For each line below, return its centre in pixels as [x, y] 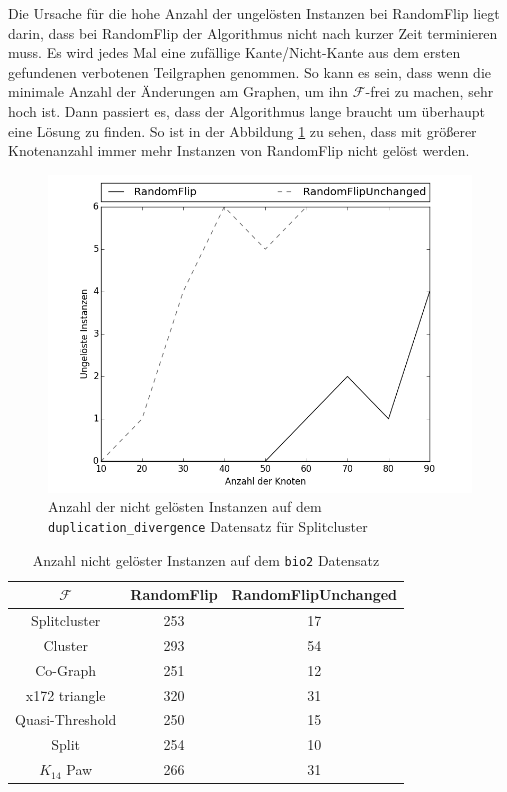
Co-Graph [66, 669]
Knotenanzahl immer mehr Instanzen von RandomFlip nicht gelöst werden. [239, 150]
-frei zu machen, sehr [429, 91]
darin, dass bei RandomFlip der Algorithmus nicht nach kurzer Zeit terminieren [253, 32]
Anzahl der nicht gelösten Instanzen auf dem [185, 506]
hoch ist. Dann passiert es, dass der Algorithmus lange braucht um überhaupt [246, 110]
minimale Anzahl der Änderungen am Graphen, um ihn [178, 91]
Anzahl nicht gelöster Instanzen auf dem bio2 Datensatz [206, 559]
